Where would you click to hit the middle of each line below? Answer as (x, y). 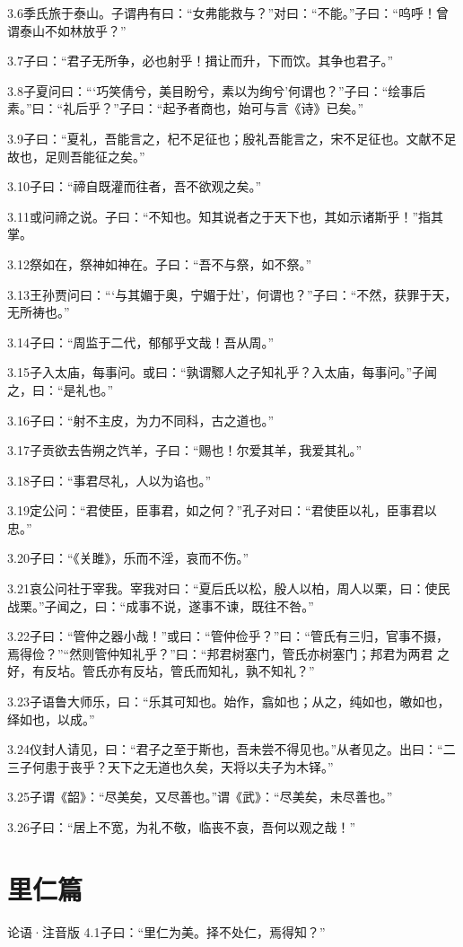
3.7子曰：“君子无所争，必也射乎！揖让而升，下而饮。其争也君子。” (201, 61)
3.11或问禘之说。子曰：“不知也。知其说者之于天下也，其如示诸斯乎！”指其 (226, 216)
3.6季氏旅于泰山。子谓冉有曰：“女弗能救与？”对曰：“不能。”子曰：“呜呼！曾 (228, 13)
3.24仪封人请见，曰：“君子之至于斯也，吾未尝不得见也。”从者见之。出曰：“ (225, 749)
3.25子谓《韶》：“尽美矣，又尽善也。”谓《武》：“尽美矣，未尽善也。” (200, 797)
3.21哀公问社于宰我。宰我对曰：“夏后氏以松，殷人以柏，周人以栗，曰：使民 (229, 588)
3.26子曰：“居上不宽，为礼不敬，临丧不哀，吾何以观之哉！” (182, 827)
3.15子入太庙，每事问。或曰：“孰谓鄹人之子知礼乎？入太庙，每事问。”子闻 (223, 372)
